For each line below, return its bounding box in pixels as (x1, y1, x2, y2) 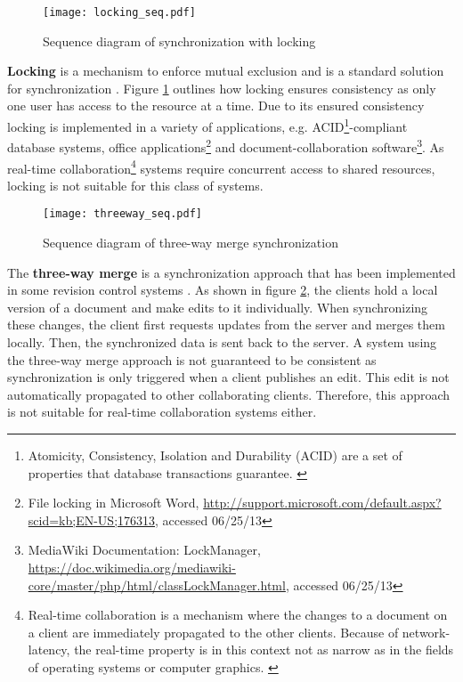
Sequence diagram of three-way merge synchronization (43, 233, 338, 252)
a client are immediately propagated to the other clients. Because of (28, 622, 399, 641)
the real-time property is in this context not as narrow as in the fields (74, 640, 454, 659)
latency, (28, 640, 70, 659)
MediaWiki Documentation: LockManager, (28, 540, 261, 559)
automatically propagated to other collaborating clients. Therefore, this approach (7, 385, 451, 403)
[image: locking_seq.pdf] (43, 6, 196, 19)
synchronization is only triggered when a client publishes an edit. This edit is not (7, 368, 450, 386)
